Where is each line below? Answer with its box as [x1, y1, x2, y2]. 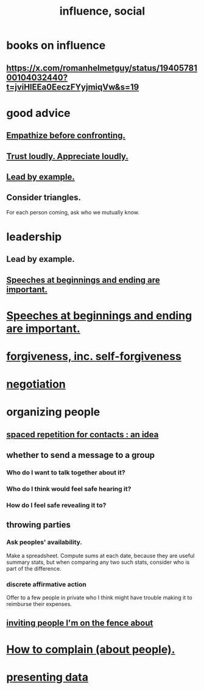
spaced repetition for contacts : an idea [6, 429, 159, 440]
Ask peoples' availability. [6, 538, 82, 546]
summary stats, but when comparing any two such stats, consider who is [6, 558, 190, 566]
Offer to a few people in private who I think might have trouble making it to [6, 594, 193, 601]
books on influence [6, 38, 106, 52]
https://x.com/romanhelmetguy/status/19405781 [6, 63, 198, 73]
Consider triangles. [6, 192, 81, 203]
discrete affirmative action [6, 580, 86, 588]
